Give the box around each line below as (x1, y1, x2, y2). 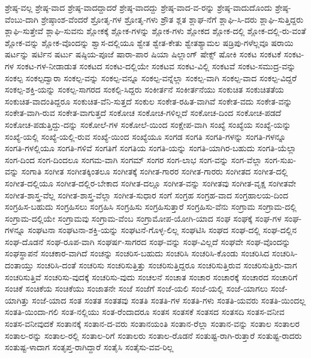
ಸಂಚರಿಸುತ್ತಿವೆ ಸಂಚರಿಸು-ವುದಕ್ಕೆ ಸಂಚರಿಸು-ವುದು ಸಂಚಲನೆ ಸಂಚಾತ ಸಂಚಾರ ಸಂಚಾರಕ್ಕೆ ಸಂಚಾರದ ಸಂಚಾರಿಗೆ (5, 270, 298, 283)
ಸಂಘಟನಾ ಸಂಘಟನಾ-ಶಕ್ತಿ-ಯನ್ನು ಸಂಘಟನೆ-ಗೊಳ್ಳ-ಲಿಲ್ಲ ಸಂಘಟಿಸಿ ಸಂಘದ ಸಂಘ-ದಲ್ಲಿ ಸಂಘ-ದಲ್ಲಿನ (28, 224, 297, 236)
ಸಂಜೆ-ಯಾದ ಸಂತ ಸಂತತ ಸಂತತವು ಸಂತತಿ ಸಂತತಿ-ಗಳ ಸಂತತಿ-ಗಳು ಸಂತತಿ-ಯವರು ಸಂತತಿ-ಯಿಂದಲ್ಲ (32, 293, 306, 306)
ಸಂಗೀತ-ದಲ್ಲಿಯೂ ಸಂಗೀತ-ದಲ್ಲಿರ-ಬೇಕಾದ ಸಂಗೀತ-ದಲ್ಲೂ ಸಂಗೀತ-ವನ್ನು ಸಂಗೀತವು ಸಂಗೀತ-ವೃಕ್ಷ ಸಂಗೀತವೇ (5, 176, 297, 189)
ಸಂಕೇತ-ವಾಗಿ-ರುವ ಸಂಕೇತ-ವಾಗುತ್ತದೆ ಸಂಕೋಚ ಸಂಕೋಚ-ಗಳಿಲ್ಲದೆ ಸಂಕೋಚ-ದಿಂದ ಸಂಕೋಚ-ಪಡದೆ (5, 106, 282, 119)
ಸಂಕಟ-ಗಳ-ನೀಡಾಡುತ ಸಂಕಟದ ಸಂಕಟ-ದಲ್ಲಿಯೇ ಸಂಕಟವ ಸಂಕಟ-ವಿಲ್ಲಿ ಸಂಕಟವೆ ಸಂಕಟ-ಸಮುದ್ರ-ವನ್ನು (16, 59, 296, 72)
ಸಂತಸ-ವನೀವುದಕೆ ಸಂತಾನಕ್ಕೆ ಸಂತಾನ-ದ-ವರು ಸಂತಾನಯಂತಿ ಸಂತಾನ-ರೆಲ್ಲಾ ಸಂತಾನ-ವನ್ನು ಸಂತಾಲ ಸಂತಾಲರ (5, 317, 300, 330)
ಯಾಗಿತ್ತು (5, 293, 29, 306)
